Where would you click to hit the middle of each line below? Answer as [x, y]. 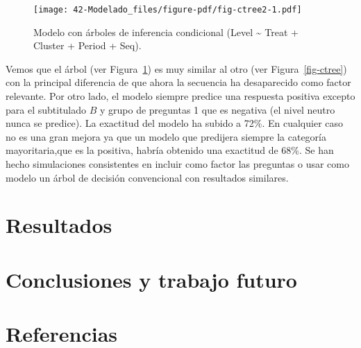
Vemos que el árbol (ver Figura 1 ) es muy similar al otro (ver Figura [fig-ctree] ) [176, 68]
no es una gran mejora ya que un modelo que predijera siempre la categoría [166, 136]
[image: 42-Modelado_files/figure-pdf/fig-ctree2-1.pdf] [168, 10]
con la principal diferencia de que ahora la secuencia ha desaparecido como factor [178, 82]
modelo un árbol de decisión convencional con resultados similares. [147, 177]
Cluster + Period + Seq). [87, 45]
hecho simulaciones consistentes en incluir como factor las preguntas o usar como [177, 164]
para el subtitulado [46, 109]
